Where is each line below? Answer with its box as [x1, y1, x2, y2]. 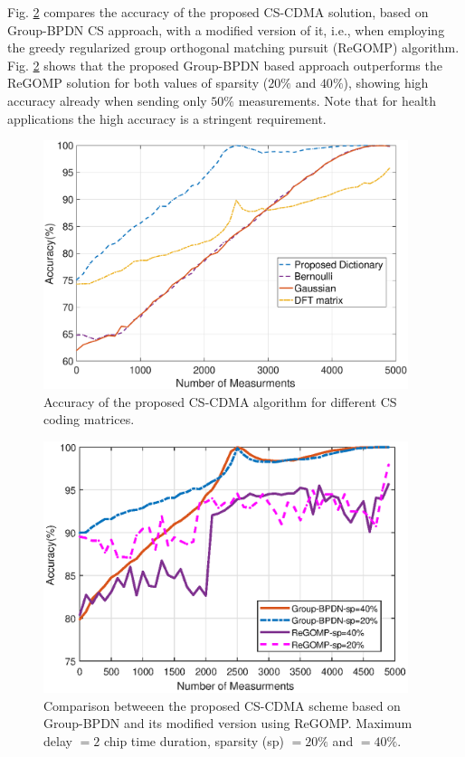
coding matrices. [43, 410, 135, 429]
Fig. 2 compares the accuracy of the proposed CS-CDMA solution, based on [7, 3, 429, 21]
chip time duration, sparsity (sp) [103, 731, 284, 750]
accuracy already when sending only [7, 90, 207, 109]
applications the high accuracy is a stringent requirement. [7, 109, 327, 128]
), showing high [343, 73, 429, 92]
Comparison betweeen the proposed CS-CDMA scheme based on [43, 695, 401, 714]
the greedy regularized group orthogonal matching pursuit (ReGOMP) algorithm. [7, 38, 460, 57]
